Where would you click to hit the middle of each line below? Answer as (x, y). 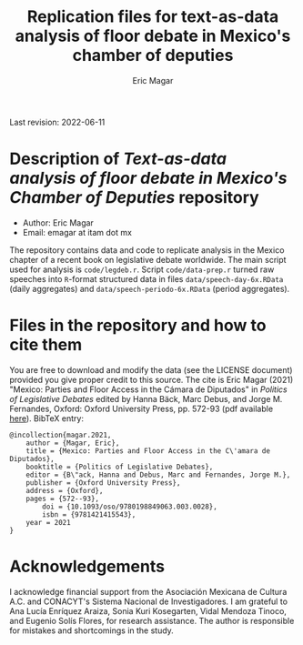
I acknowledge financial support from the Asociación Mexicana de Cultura (148, 591)
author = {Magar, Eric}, (73, 443)
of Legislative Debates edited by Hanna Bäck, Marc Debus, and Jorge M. (146, 398)
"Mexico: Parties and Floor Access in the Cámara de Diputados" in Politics (149, 389)
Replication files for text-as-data (153, 17)
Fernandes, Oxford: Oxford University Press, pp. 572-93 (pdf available (141, 408)
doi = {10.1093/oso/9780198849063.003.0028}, (130, 507)
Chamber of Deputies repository (134, 198)
